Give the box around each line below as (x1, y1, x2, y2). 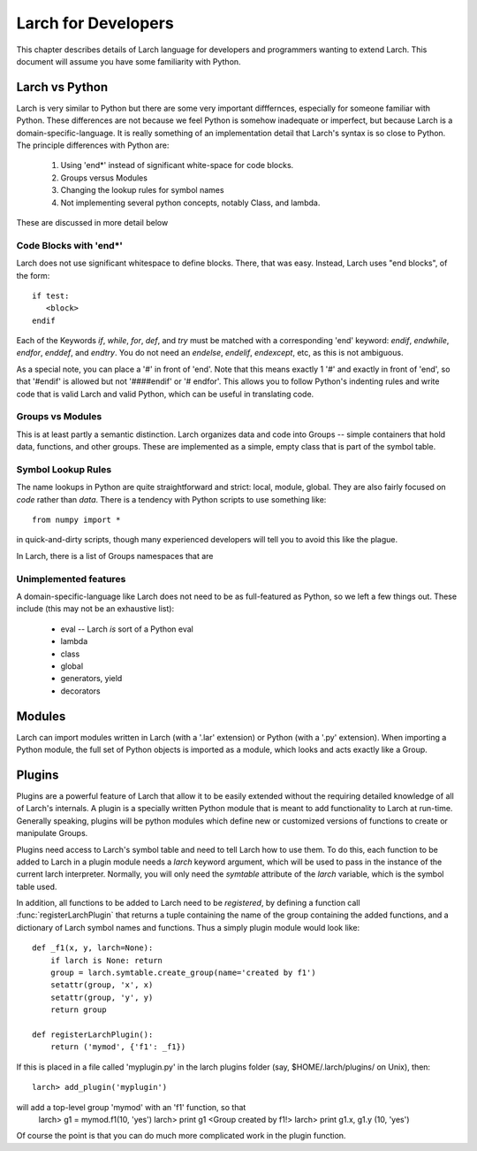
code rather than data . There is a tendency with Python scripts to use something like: (16, 494, 327, 504)
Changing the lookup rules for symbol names (60, 185, 224, 196)
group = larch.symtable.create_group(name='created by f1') (49, 968, 317, 978)
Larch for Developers (16, 13, 174, 33)
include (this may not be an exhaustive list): (16, 603, 175, 614)
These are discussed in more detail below (16, 217, 169, 227)
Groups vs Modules (16, 411, 102, 423)
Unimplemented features (16, 572, 126, 585)
